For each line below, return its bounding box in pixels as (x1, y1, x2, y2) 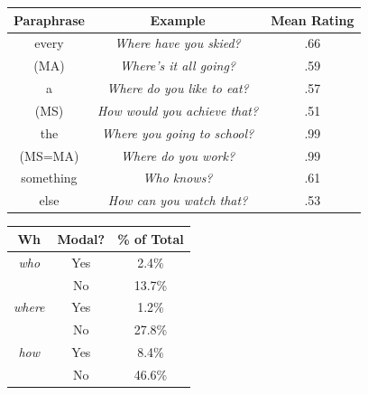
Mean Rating (271, 10, 354, 29)
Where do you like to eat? (106, 79, 249, 98)
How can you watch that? (107, 191, 248, 210)
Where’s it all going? (120, 56, 236, 75)
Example (150, 10, 206, 29)
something (21, 168, 78, 187)
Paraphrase (14, 10, 85, 29)
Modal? (57, 229, 106, 248)
